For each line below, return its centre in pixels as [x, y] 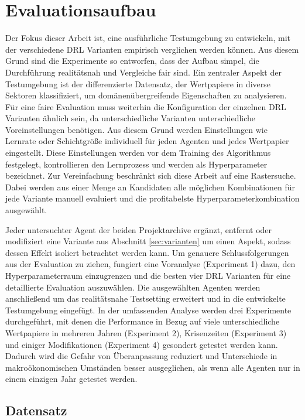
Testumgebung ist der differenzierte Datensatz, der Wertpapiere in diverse [138, 83]
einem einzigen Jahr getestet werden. [71, 379]
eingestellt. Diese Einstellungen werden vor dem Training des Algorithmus [138, 153]
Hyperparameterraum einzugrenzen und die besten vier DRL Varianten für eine [148, 275]
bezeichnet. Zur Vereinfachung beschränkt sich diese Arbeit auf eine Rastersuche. [151, 175]
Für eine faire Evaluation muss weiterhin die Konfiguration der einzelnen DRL [146, 106]
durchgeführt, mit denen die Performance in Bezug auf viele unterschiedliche [143, 321]
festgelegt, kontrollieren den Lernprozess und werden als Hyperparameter [136, 164]
